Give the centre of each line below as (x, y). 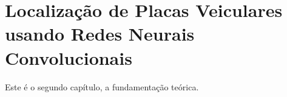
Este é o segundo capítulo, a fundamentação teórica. (102, 86)
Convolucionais (69, 57)
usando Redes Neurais (100, 34)
